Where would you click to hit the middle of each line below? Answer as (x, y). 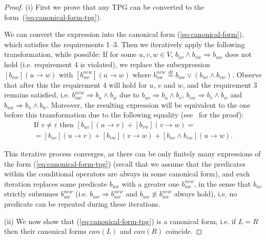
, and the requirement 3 (220, 84)
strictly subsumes (31, 194)
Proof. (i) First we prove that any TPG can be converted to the (104, 7)
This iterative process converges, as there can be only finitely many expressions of (132, 153)
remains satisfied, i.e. (37, 95)
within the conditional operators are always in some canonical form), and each (127, 174)
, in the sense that (222, 183)
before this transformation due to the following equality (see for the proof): (124, 115)
